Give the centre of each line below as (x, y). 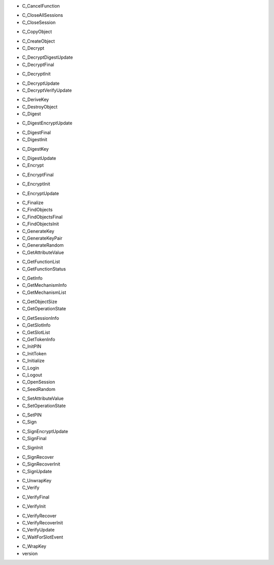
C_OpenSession (39, 382)
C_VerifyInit (34, 506)
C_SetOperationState (44, 406)
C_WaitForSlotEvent (43, 537)
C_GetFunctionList (41, 262)
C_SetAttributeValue (43, 398)
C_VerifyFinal (36, 497)
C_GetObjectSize (40, 302)
